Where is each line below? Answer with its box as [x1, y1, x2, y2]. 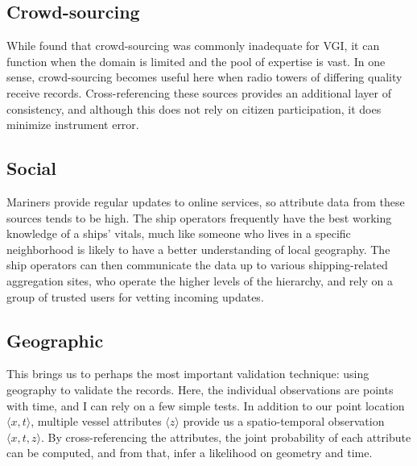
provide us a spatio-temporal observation [183, 413, 385, 430]
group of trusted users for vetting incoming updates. [6, 288, 264, 305]
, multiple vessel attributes [31, 413, 162, 430]
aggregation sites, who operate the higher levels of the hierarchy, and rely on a [6, 272, 393, 289]
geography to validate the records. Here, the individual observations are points [6, 381, 394, 397]
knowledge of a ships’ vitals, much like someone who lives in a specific [6, 225, 351, 242]
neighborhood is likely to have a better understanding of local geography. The [6, 240, 390, 257]
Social [6, 156, 57, 181]
